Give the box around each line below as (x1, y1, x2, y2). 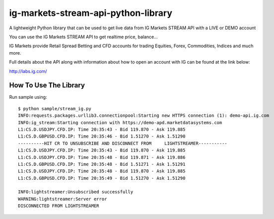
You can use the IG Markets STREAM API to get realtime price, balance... (9, 34, 158, 40)
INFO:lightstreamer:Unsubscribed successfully (18, 189, 134, 195)
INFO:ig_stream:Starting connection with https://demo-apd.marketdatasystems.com (18, 120, 222, 125)
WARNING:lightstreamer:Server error (18, 196, 107, 202)
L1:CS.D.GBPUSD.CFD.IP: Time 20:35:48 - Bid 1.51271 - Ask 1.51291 (18, 161, 186, 167)
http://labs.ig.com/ (9, 68, 47, 74)
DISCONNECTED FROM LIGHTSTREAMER (18, 203, 99, 209)
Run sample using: (9, 94, 47, 100)
